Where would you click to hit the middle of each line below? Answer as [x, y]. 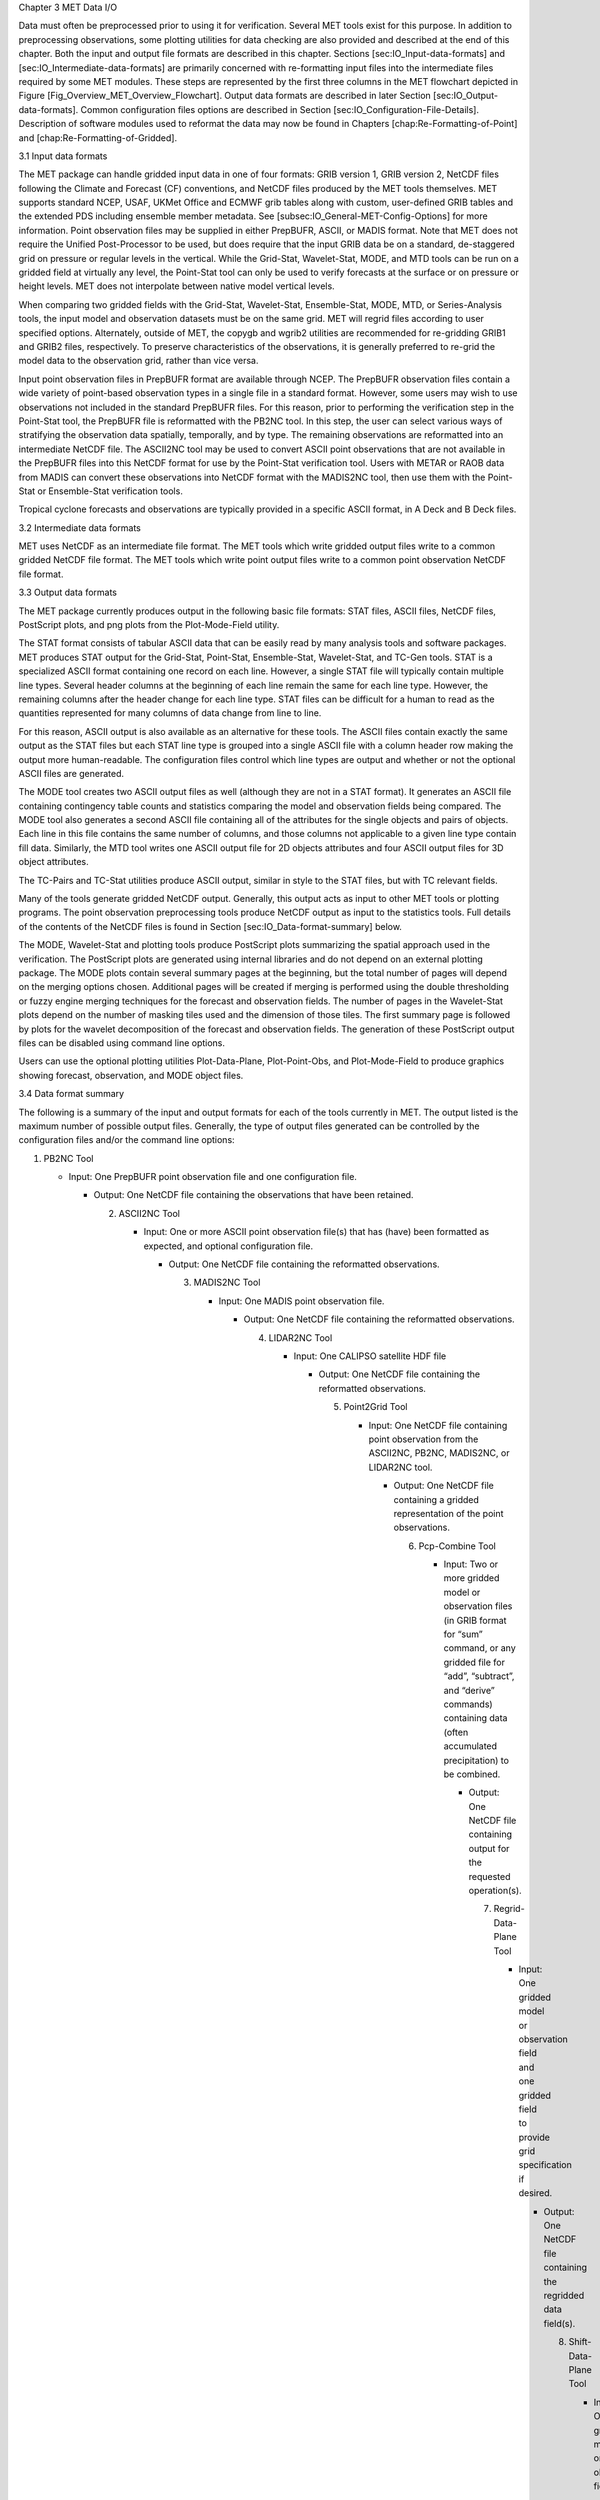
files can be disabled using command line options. [121, 1042]
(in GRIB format [475, 1620]
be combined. [472, 1774]
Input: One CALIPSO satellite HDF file [370, 1356]
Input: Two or [471, 1564]
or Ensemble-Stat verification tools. [110, 491]
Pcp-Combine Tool [457, 1546]
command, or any [479, 1648]
